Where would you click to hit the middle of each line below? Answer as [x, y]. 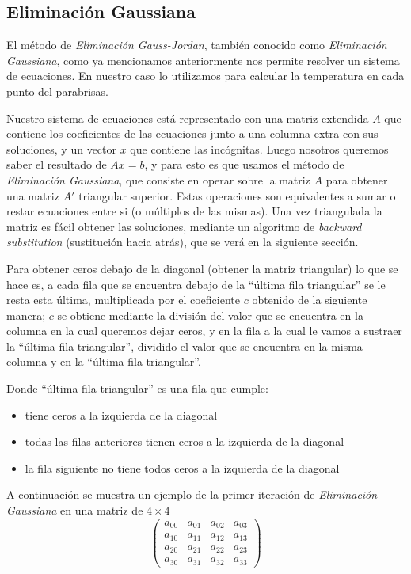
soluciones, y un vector [62, 148]
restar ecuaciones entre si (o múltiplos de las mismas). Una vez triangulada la [194, 211]
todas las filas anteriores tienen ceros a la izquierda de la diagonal [185, 441]
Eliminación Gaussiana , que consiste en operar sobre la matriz [158, 179]
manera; [26, 315]
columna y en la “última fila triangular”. [104, 361]
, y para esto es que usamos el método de [244, 164]
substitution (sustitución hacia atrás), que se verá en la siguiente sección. [183, 242]
